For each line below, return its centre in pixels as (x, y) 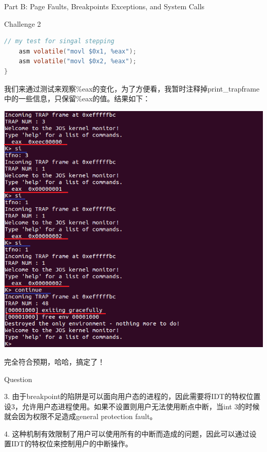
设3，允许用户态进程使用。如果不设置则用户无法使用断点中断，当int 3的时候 (132, 406)
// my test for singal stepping (59, 41)
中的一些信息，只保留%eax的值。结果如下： (77, 98)
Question (18, 379)
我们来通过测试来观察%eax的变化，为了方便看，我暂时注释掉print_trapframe (132, 88)
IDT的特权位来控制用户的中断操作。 (72, 444)
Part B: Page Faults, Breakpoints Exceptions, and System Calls (104, 6)
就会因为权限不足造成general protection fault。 (81, 416)
